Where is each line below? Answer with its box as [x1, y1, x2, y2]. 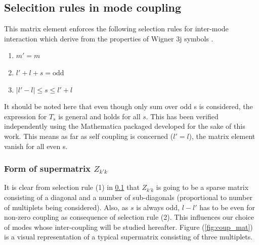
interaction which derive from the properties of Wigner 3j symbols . [4, 33, 213, 43]
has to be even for [199, 202, 255, 212]
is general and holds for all [58, 111, 141, 121]
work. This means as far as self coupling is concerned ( [4, 130, 174, 141]
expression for [4, 111, 47, 121]
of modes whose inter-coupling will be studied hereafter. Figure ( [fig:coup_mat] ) [4, 221, 253, 232]
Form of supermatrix [4, 162, 91, 175]
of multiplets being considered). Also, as [4, 202, 128, 212]
